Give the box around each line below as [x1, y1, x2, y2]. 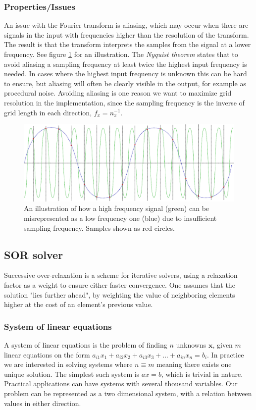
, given [212, 340, 233, 350]
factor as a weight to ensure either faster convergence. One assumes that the [4, 280, 235, 290]
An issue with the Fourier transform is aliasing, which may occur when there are [4, 20, 249, 30]
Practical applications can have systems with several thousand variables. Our [4, 378, 238, 389]
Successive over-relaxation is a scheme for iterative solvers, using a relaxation [4, 270, 238, 280]
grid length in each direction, [4, 107, 92, 117]
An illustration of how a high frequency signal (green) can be [24, 203, 209, 213]
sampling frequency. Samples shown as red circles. [24, 222, 175, 233]
